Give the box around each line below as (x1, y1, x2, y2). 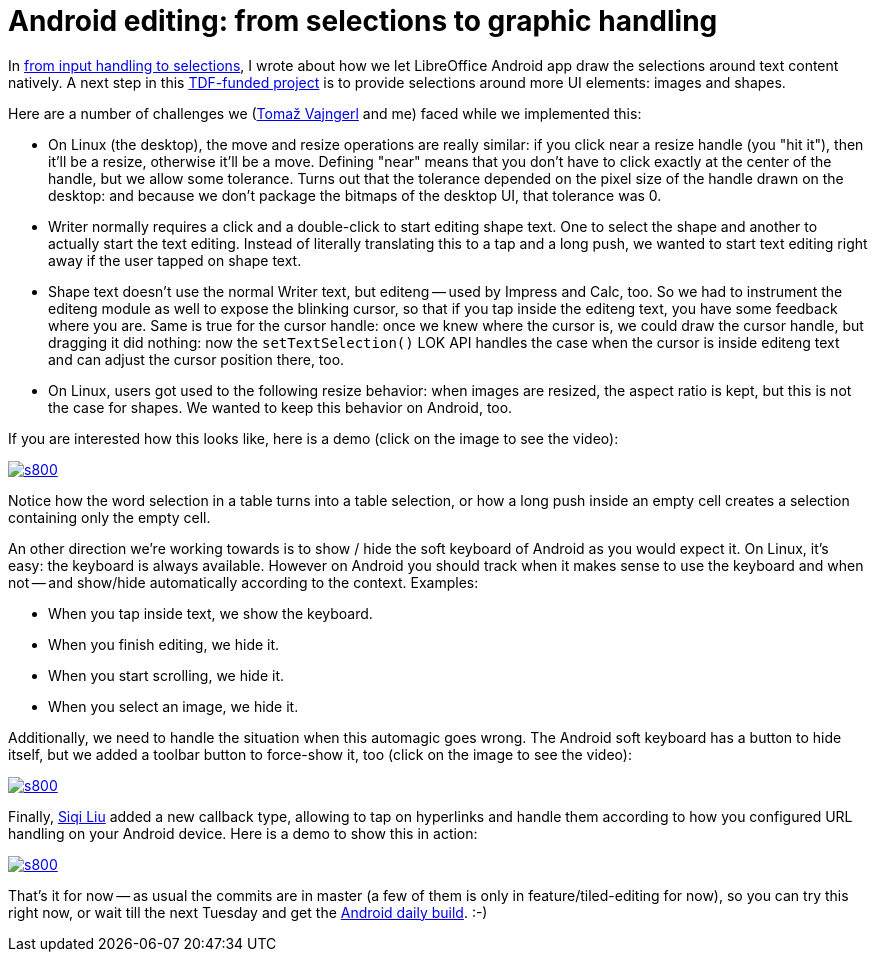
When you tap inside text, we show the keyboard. (48, 604, 373, 622)
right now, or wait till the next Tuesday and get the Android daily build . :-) (8, 903, 488, 921)
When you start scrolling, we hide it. (48, 666, 285, 684)
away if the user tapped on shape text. (48, 251, 302, 269)
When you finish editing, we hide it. (48, 635, 280, 653)
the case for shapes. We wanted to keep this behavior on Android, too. (48, 398, 513, 416)
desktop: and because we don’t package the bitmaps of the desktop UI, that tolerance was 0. (48, 186, 662, 204)
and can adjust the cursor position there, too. (48, 350, 345, 368)
